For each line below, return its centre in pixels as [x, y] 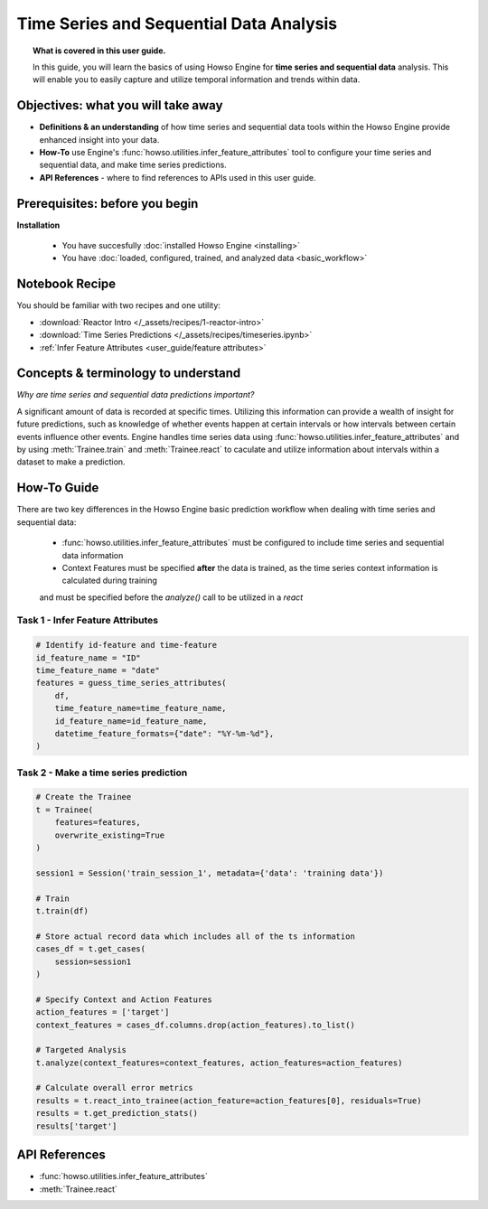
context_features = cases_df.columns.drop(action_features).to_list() [196, 1025]
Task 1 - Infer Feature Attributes [87, 621]
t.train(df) [62, 911]
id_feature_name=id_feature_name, [131, 721]
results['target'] [76, 1126]
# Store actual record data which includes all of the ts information [196, 936]
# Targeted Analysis [81, 1050]
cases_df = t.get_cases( [91, 949]
